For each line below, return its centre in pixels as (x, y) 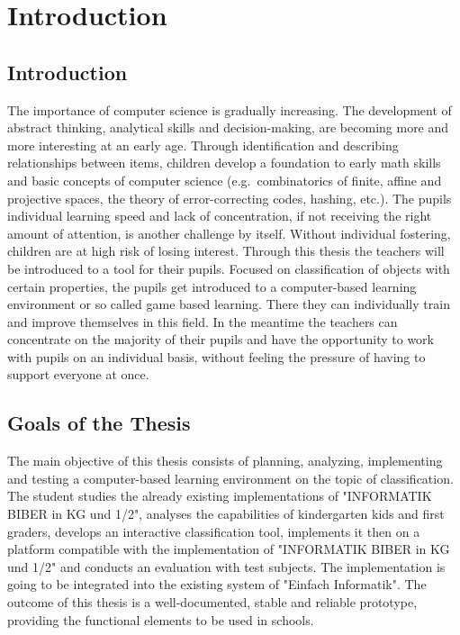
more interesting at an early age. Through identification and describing (203, 145)
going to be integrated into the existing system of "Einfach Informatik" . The (217, 584)
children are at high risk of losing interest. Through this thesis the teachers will (226, 251)
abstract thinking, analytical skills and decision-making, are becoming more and (228, 127)
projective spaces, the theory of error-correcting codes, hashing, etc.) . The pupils (230, 198)
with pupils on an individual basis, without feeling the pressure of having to (216, 356)
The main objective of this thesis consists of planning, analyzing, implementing (225, 461)
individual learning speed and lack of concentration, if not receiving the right (220, 216)
